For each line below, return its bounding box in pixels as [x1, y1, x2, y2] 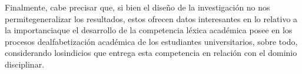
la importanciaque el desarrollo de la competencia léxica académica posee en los [5, 24, 293, 36]
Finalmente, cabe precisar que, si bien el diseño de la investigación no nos [5, 1, 270, 13]
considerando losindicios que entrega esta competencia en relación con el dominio [5, 47, 297, 59]
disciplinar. [5, 58, 45, 70]
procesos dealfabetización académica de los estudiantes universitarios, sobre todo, [5, 35, 298, 47]
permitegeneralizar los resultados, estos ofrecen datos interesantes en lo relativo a [5, 12, 298, 24]
